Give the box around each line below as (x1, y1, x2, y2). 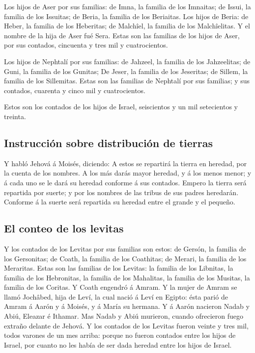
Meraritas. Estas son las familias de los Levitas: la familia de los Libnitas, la (4, 263, 233, 273)
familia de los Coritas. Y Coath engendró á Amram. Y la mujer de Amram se (4, 282, 237, 292)
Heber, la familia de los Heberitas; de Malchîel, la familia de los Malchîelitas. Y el (4, 21, 250, 31)
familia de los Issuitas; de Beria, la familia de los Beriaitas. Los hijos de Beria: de (4, 11, 249, 21)
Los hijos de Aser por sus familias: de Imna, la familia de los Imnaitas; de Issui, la (4, 1, 251, 11)
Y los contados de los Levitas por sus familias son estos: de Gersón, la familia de (4, 243, 246, 253)
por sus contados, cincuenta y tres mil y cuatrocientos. (4, 40, 168, 50)
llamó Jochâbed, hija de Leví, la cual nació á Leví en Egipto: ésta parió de (4, 291, 228, 302)
